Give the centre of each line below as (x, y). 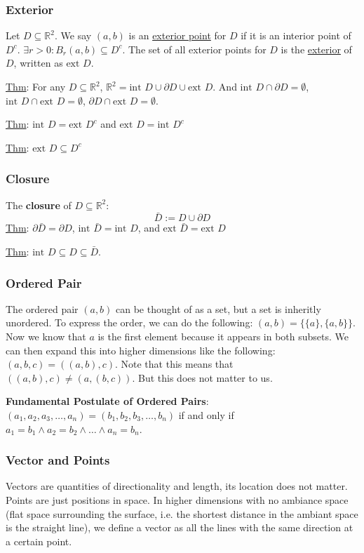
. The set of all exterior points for (194, 49)
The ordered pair (42, 308)
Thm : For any (36, 86)
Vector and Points (58, 460)
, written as (38, 63)
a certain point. (39, 541)
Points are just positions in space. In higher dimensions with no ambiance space (177, 499)
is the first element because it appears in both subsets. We (223, 336)
